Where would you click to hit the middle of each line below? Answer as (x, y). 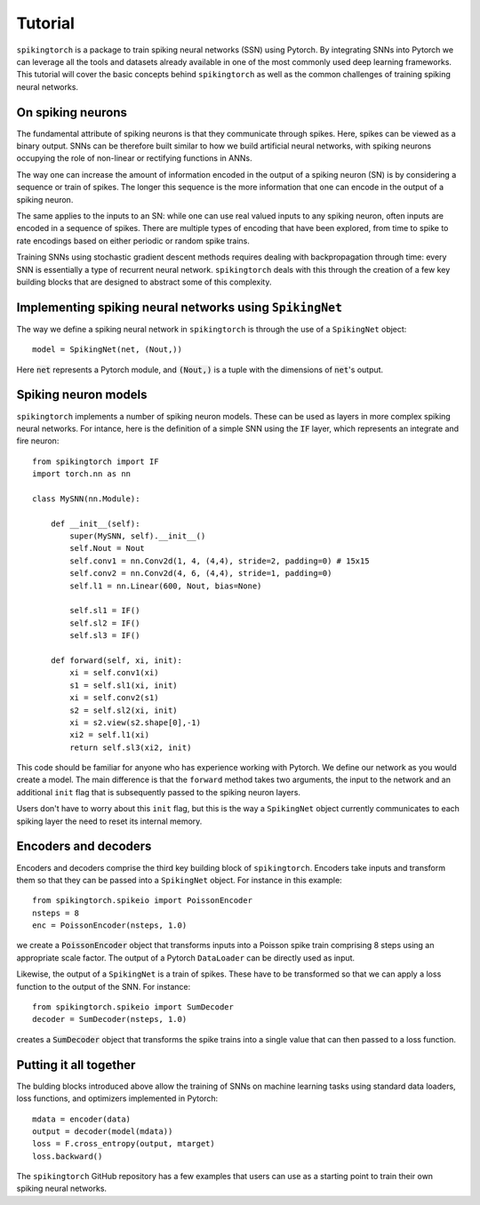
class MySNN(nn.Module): (86, 499)
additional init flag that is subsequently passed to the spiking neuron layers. (159, 792)
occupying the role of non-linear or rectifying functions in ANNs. (134, 158)
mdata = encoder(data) (82, 1119)
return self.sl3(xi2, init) (131, 747)
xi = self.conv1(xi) (114, 673)
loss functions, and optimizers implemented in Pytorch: (117, 1098)
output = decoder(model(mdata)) (103, 1131)
